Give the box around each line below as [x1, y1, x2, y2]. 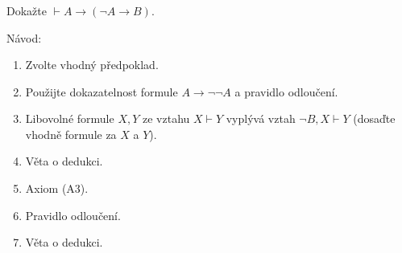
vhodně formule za [25, 125, 117, 142]
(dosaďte [353, 110, 396, 127]
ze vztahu [143, 110, 190, 127]
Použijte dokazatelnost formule [25, 83, 178, 100]
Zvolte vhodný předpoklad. [25, 56, 159, 73]
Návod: [6, 29, 42, 46]
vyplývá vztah [226, 110, 296, 127]
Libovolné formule [25, 110, 114, 127]
